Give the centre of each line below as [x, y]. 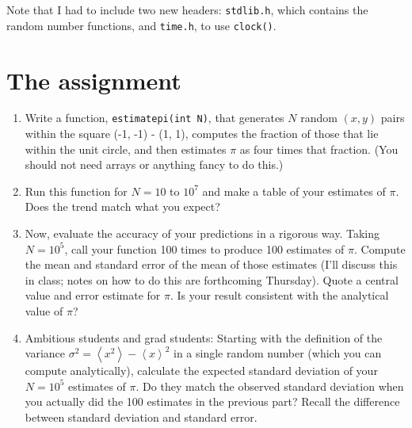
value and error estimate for [93, 295]
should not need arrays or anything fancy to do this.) [154, 164]
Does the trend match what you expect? [122, 206]
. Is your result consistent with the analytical [280, 295]
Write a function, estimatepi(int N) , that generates [154, 118]
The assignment [94, 80]
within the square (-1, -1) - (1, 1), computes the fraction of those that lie [202, 134]
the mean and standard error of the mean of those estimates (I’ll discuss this [211, 264]
